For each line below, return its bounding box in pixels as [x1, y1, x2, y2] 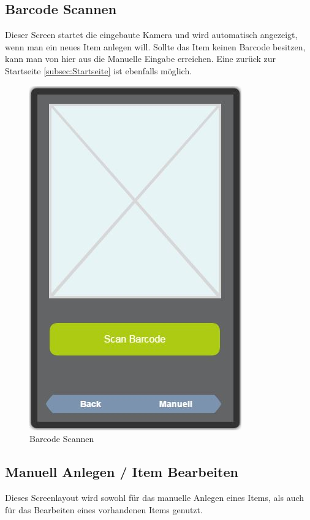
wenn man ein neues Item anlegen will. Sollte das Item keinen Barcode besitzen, [5, 40, 306, 53]
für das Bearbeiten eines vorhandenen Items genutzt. [5, 503, 203, 516]
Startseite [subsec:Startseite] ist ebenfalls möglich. [5, 64, 192, 77]
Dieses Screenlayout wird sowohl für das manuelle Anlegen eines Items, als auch [5, 491, 304, 503]
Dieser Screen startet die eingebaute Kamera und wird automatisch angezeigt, [5, 28, 298, 41]
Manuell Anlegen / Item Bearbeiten [5, 462, 238, 481]
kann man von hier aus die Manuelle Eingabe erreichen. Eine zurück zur [5, 52, 276, 65]
